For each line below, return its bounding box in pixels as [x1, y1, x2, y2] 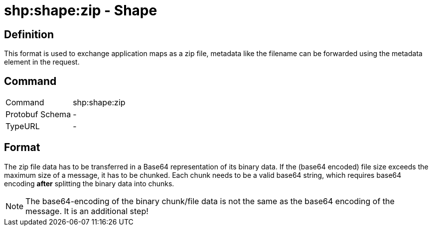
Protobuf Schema [5, 109, 71, 120]
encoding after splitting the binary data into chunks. [4, 179, 174, 188]
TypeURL [5, 121, 40, 132]
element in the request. [4, 58, 80, 67]
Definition [4, 28, 54, 41]
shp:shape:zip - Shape [4, 2, 157, 19]
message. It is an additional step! [25, 206, 148, 216]
